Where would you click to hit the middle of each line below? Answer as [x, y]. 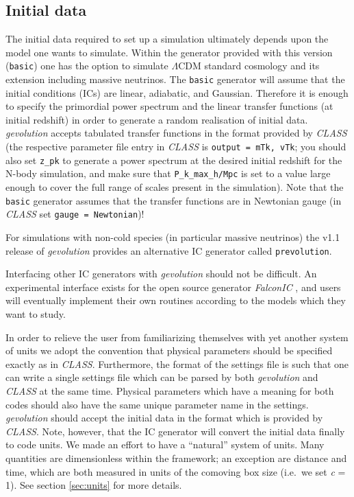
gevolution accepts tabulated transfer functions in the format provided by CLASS [176, 133]
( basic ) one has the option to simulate [87, 66]
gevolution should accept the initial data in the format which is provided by [164, 418]
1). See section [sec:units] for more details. [94, 485]
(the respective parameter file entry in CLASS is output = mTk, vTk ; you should [176, 147]
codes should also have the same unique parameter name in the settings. [157, 404]
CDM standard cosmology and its [249, 66]
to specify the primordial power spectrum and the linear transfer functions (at [169, 106]
